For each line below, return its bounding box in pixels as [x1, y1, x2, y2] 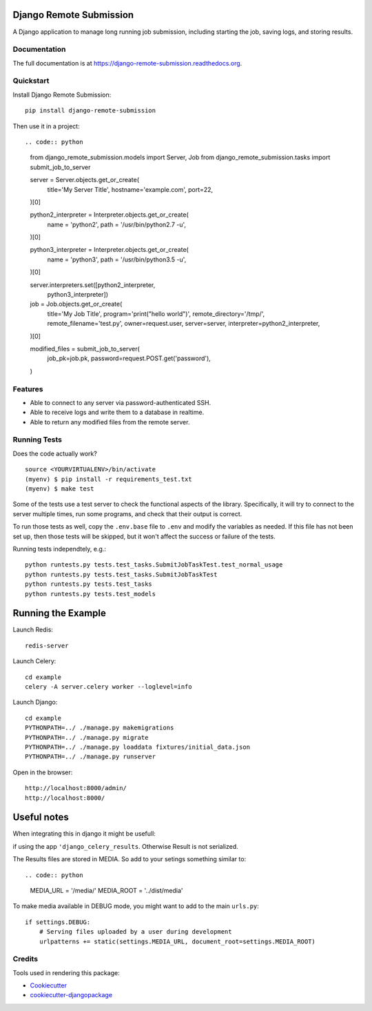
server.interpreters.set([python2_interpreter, [30, 280, 156, 289]
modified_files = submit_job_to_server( [30, 345, 141, 353]
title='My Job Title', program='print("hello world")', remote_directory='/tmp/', [47, 309, 265, 317]
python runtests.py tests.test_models [25, 590, 156, 598]
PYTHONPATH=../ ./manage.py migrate [25, 734, 149, 741]
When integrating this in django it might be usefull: [12, 830, 156, 838]
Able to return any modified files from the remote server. [30, 418, 190, 426]
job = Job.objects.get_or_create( [30, 300, 123, 308]
